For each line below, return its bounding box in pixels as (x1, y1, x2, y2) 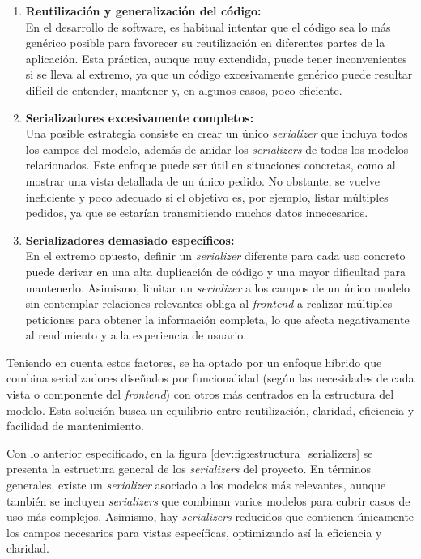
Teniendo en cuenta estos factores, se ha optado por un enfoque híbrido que (6, 353, 382, 370)
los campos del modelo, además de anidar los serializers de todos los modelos (25, 140, 409, 157)
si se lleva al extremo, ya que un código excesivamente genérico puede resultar (25, 66, 413, 83)
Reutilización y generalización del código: (25, 2, 262, 19)
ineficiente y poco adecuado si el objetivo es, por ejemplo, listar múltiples (25, 188, 389, 205)
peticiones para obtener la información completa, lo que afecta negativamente (25, 310, 410, 327)
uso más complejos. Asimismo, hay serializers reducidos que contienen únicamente (6, 508, 415, 525)
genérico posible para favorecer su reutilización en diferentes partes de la (25, 34, 385, 51)
